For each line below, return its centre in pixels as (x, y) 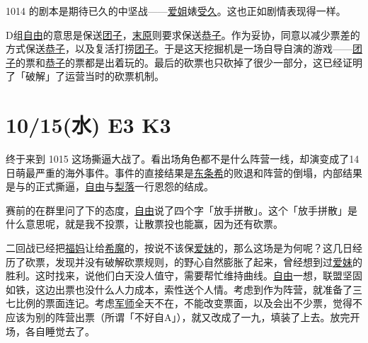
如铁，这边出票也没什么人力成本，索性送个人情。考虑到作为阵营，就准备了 (179, 289)
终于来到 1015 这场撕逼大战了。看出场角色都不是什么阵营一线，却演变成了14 (183, 159)
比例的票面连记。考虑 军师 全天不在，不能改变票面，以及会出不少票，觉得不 (189, 303)
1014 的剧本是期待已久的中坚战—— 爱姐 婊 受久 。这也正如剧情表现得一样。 (176, 11)
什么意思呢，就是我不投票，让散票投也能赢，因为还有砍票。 (144, 224)
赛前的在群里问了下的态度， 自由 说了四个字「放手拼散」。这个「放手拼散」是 (182, 210)
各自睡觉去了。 (60, 331)
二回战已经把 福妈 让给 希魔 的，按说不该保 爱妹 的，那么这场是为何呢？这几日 (179, 248)
